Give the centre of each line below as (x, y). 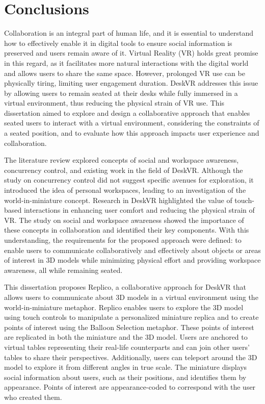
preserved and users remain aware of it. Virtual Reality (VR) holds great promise (131, 53)
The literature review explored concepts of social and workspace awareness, (122, 160)
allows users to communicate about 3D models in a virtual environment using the (131, 297)
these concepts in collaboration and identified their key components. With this (127, 230)
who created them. (33, 397)
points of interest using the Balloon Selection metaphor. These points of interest (129, 327)
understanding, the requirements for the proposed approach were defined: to (123, 240)
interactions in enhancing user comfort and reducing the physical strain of (139, 210)
